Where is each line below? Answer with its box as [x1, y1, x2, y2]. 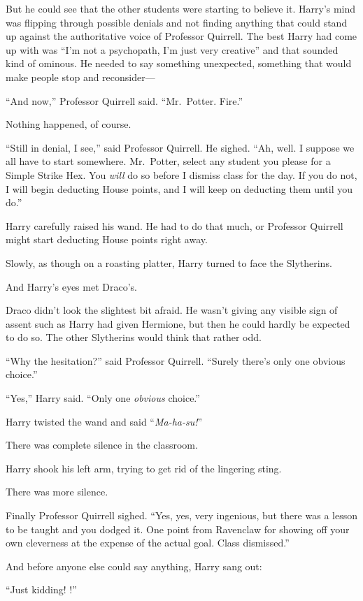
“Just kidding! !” [6, 582, 77, 597]
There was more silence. [6, 484, 108, 499]
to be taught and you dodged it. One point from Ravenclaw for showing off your [6, 521, 350, 536]
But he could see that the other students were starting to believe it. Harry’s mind [6, 1, 356, 15]
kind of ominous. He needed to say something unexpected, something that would [6, 56, 352, 71]
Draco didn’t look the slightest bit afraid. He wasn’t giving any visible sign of [6, 303, 338, 317]
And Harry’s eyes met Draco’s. [6, 279, 137, 294]
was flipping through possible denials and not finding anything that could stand [6, 15, 348, 29]
